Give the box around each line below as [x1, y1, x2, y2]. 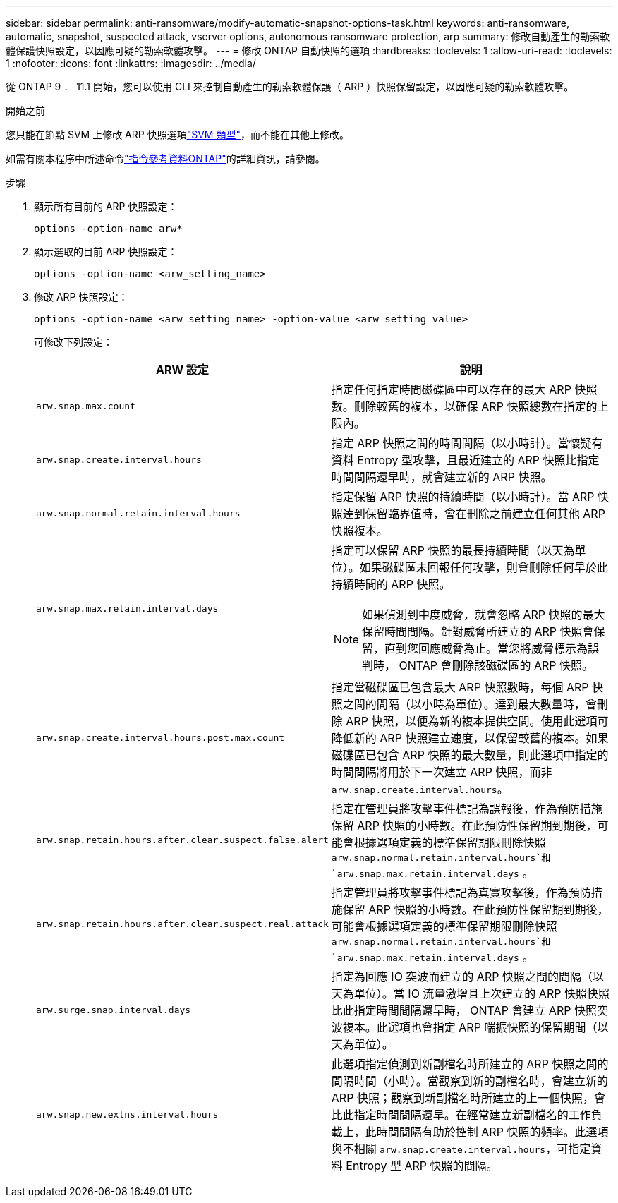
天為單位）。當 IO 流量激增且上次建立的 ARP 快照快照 [331, 986, 610, 1001]
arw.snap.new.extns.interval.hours [36, 1108, 219, 1120]
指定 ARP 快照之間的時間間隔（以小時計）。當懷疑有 [331, 436, 603, 450]
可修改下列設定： [34, 336, 113, 348]
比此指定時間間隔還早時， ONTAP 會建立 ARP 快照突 [331, 1003, 608, 1017]
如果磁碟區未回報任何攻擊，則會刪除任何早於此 [359, 560, 608, 574]
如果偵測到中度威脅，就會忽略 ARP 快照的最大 [361, 607, 605, 622]
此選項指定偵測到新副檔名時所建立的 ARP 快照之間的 [331, 1057, 609, 1071]
